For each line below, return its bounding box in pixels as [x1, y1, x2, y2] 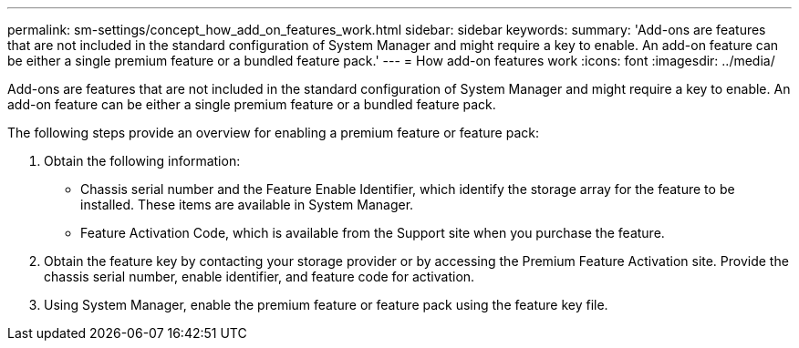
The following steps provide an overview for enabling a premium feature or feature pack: [7, 125, 539, 140]
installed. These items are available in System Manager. [80, 197, 414, 212]
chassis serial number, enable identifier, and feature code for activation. [44, 269, 475, 284]
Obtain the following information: [44, 153, 241, 169]
